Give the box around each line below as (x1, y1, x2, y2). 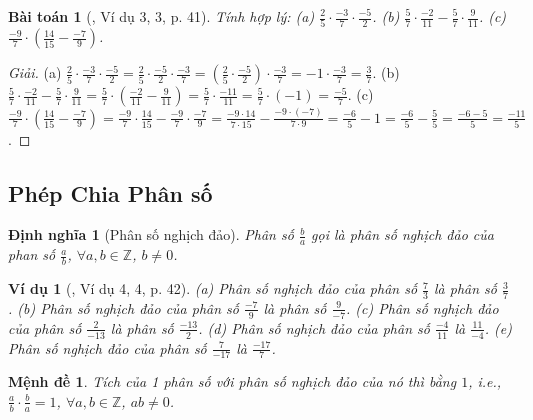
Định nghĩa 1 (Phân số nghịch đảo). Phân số (8, 224, 294, 245)
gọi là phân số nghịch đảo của (311, 224, 494, 245)
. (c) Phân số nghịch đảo (346, 297, 499, 318)
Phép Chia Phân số (8, 177, 213, 208)
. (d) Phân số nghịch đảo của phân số (198, 317, 430, 338)
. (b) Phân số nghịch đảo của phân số (8, 297, 239, 318)
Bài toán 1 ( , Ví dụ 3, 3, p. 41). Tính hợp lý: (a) (8, 6, 315, 26)
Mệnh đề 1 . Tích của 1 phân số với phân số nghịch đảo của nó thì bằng (8, 371, 457, 392)
